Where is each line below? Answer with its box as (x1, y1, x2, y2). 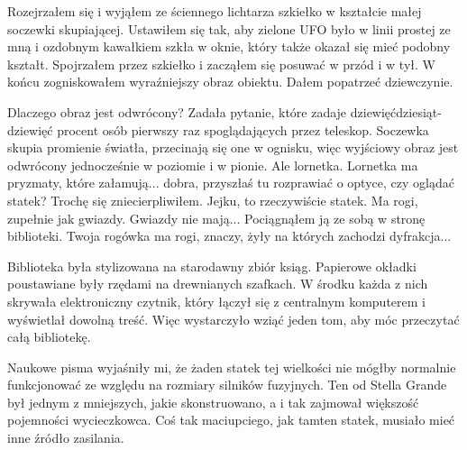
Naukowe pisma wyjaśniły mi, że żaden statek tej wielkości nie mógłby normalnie (7, 357, 456, 376)
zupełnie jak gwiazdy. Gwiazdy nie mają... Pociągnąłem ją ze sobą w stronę (7, 208, 426, 227)
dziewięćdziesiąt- (350, 102, 442, 121)
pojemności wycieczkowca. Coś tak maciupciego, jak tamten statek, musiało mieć (7, 410, 455, 429)
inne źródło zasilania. (7, 428, 124, 447)
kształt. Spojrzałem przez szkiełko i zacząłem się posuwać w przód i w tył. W (7, 54, 435, 73)
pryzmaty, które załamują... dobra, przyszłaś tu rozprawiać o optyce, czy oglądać (7, 173, 454, 192)
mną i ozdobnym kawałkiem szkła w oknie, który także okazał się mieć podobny (7, 37, 451, 56)
